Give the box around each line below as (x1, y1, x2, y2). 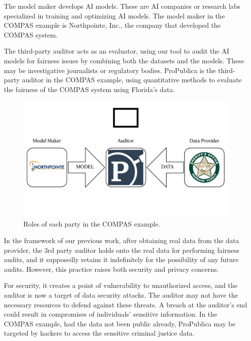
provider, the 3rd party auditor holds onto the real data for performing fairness (4, 245, 239, 255)
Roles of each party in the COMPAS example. (23, 219, 161, 229)
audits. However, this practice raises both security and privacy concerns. (4, 264, 219, 274)
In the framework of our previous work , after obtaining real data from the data (4, 235, 239, 246)
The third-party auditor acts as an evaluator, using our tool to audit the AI (4, 46, 230, 56)
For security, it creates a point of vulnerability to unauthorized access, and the (4, 280, 237, 290)
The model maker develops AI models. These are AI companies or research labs (4, 1, 241, 11)
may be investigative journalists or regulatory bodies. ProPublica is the (4, 65, 216, 75)
